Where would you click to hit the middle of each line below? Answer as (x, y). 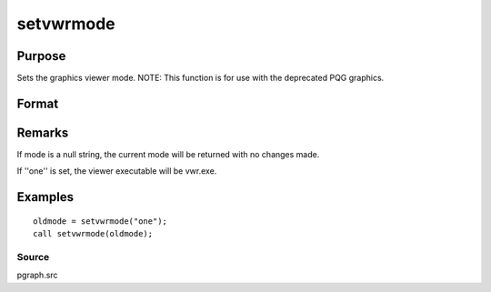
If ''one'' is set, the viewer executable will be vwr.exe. (117, 171)
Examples (45, 197)
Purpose (41, 56)
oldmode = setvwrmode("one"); (100, 221)
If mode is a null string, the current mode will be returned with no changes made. (168, 154)
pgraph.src (37, 275)
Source (33, 257)
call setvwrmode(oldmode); (93, 234)
